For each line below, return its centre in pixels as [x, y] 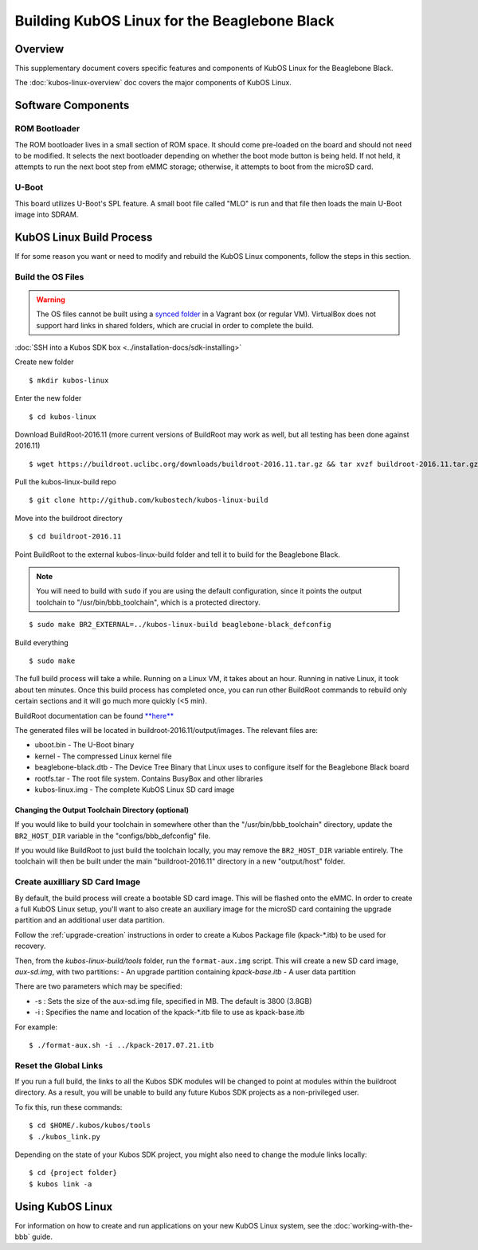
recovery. [30, 946]
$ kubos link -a [61, 1184]
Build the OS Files [49, 276]
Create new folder [45, 362]
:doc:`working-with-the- [373, 1225]
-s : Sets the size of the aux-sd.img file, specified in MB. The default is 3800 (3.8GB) [173, 1001]
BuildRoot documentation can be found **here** [94, 715]
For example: [36, 1027]
